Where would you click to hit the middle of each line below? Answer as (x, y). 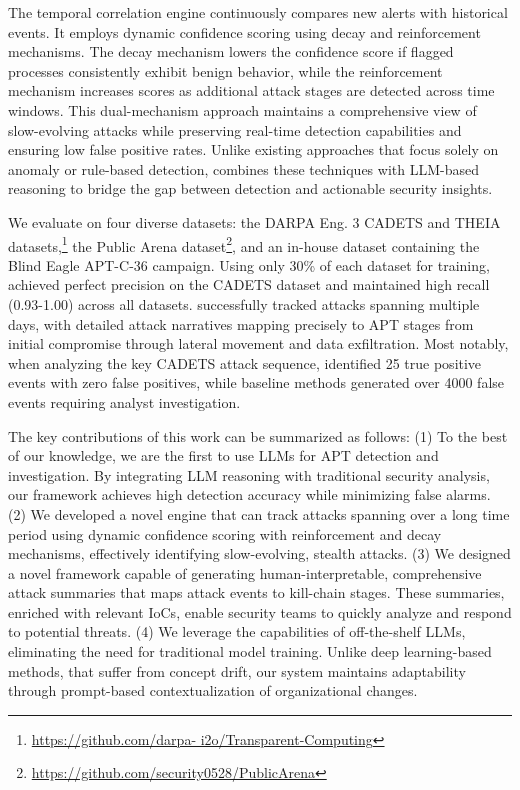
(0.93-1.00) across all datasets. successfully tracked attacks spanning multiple (244, 303)
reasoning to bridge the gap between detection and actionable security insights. (250, 188)
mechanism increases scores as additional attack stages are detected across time (251, 90)
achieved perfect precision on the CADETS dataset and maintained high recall (249, 284)
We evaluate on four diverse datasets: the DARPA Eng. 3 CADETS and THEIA (254, 221)
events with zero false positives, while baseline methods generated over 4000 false (256, 382)
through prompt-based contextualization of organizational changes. (213, 690)
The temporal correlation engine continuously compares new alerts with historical (258, 12)
